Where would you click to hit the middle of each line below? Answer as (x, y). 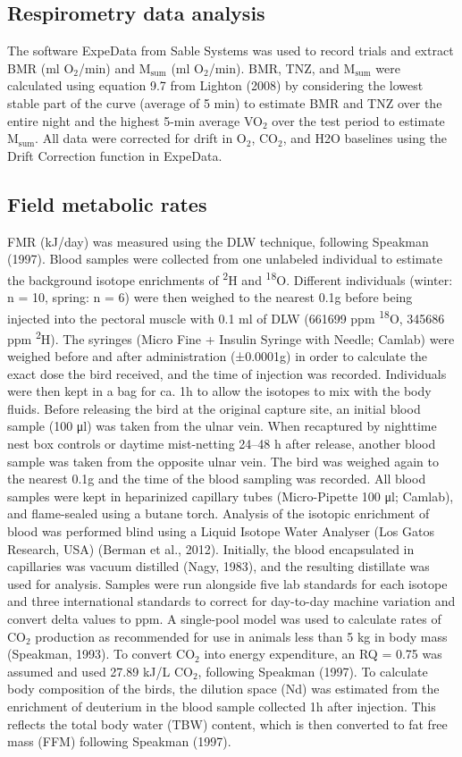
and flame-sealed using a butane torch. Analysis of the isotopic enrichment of (218, 513)
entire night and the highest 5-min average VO (135, 120)
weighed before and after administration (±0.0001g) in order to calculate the (218, 356)
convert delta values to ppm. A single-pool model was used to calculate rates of (224, 618)
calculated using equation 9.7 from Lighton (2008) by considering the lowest (215, 85)
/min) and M (114, 67)
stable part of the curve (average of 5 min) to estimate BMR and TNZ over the (225, 102)
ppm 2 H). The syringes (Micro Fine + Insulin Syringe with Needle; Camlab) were (231, 337)
